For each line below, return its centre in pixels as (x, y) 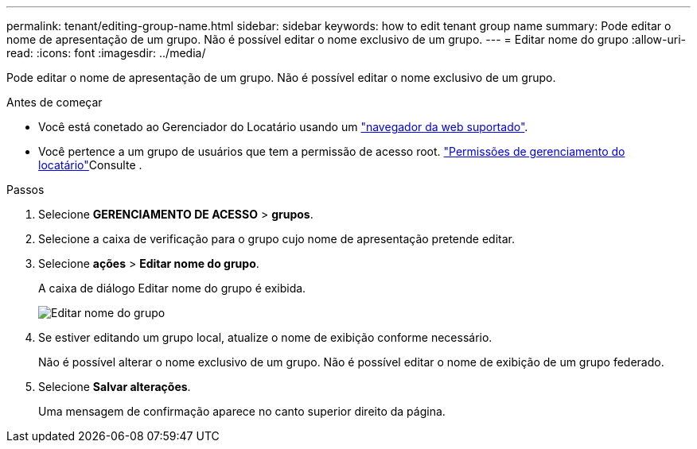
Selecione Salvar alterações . (115, 387)
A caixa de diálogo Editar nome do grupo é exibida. (172, 288)
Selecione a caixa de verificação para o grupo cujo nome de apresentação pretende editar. (276, 239)
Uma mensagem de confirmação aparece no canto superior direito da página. (242, 411)
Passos (25, 190)
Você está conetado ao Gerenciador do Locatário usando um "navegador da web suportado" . (283, 127)
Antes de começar (55, 102)
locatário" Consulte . (90, 165)
